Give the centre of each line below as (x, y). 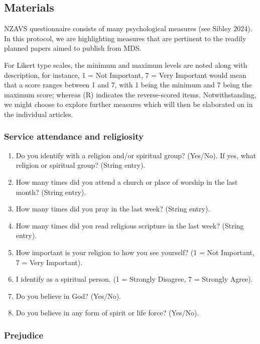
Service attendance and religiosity (74, 136)
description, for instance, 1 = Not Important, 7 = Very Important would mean (125, 75)
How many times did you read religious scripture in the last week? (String (130, 225)
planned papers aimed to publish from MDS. (73, 48)
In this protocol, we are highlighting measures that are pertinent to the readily (125, 38)
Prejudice (24, 335)
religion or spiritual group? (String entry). (81, 165)
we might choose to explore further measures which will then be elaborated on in (128, 104)
